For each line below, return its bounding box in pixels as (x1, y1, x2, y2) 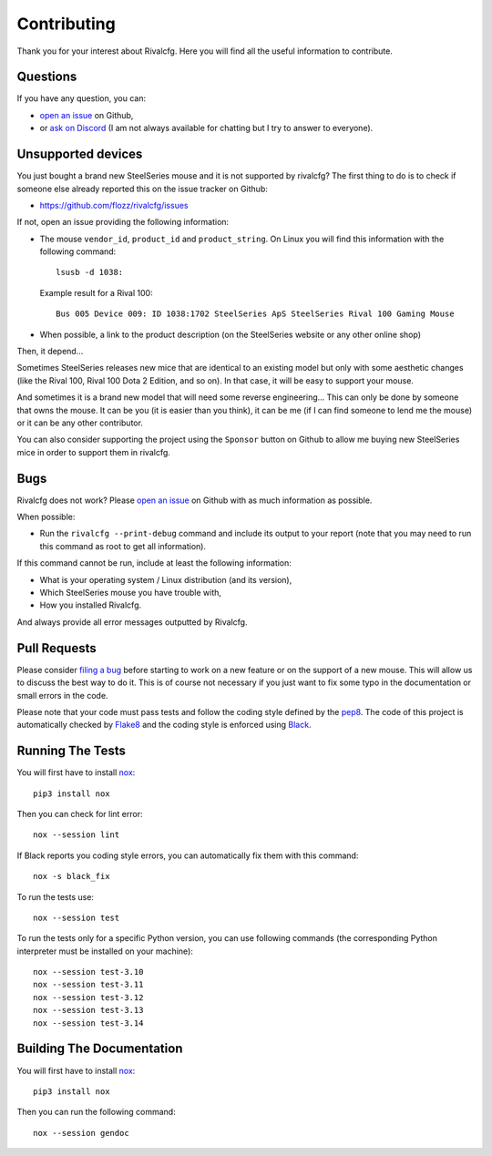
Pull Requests (16, 640, 97, 656)
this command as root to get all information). (39, 540, 207, 551)
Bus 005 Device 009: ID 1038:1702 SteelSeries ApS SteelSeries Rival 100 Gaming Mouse (56, 309, 455, 319)
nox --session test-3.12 (33, 992, 144, 1002)
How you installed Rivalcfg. (39, 599, 142, 610)
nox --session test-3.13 (33, 1005, 144, 1016)
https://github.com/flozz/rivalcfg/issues (39, 199, 189, 210)
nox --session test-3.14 (33, 1018, 144, 1028)
